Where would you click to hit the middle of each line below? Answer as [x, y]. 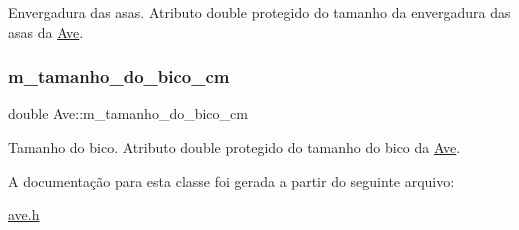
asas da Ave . [46, 31]
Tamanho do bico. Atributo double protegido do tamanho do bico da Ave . [234, 147]
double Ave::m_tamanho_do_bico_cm [128, 113]
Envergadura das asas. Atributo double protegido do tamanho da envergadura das [259, 12]
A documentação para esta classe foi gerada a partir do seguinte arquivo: [231, 180]
